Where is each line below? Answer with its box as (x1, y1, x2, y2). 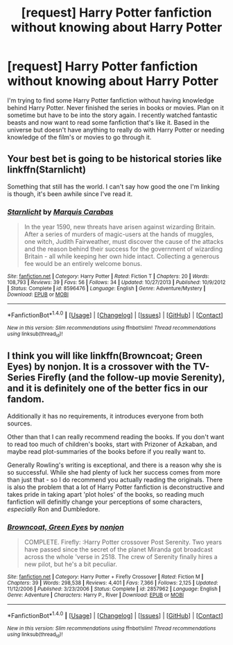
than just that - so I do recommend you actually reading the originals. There (7, 475, 223, 484)
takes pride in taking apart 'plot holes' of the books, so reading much (7, 490, 205, 498)
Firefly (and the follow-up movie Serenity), (37, 372, 225, 384)
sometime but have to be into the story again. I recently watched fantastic (7, 111, 218, 119)
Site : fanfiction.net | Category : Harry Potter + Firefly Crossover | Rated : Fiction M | (7, 574, 204, 581)
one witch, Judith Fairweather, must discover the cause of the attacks (24, 238, 224, 246)
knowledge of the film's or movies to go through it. (7, 133, 152, 141)
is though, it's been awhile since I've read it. (7, 189, 133, 198)
